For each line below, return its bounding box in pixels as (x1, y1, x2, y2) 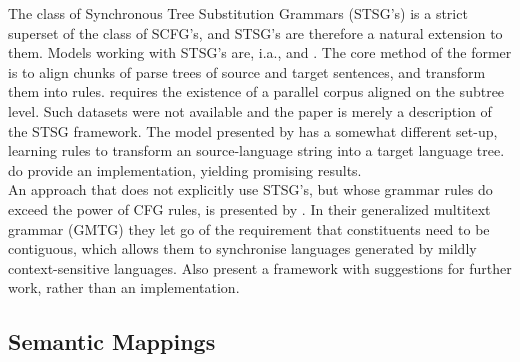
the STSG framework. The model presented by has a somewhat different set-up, (8, 120, 498, 141)
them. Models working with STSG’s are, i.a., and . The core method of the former (8, 42, 512, 63)
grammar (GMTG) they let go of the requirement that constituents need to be (8, 218, 490, 239)
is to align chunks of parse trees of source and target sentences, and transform (8, 61, 486, 82)
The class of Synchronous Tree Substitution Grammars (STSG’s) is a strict (8, 3, 468, 23)
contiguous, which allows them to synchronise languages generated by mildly (8, 238, 477, 259)
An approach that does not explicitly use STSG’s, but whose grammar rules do (8, 179, 493, 200)
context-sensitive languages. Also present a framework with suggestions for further (8, 257, 512, 278)
